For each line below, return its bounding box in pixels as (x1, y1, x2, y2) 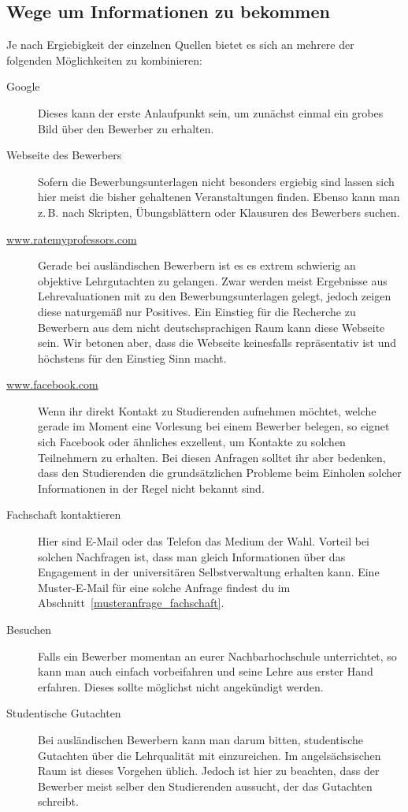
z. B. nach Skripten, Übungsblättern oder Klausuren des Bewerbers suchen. (38, 203, 400, 220)
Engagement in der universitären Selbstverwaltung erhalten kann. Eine (38, 564, 380, 580)
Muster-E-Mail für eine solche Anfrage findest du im (38, 579, 291, 595)
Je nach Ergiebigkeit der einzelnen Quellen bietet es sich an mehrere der (6, 36, 354, 53)
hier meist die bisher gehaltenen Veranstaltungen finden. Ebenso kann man (38, 188, 400, 205)
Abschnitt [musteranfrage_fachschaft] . (38, 594, 224, 611)
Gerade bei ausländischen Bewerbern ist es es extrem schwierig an (38, 257, 356, 274)
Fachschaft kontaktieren (6, 506, 121, 523)
